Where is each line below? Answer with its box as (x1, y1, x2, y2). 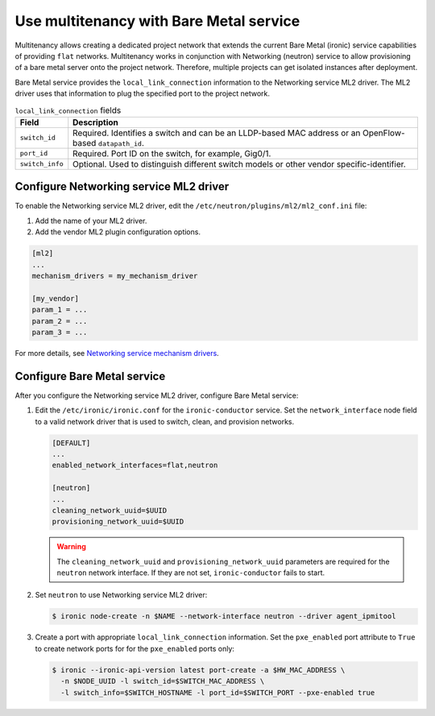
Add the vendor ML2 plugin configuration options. (35, 227, 201, 237)
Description (72, 117, 118, 128)
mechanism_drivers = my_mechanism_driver (31, 271, 198, 280)
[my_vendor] (31, 294, 80, 303)
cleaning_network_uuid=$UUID (52, 506, 168, 515)
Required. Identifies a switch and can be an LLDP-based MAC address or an (72, 127, 361, 139)
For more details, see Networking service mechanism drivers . (14, 348, 219, 358)
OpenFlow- (362, 127, 406, 139)
